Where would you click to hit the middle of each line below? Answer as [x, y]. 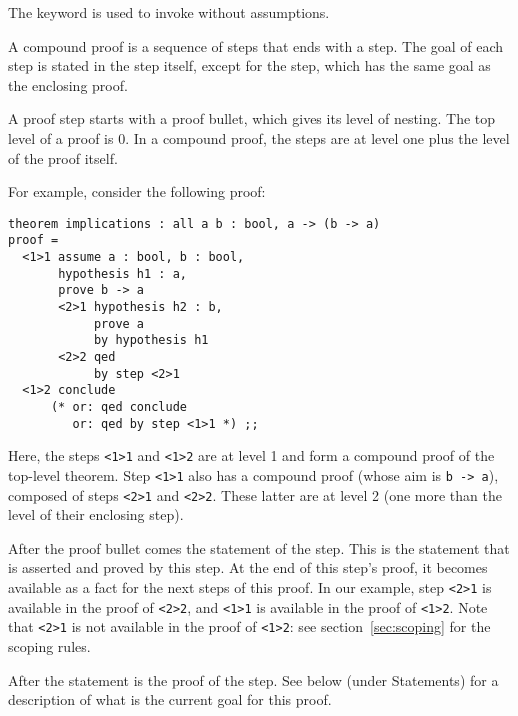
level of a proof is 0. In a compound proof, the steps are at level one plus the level [259, 137]
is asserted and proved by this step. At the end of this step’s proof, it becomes [248, 567]
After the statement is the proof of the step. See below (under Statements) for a [253, 679]
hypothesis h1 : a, [122, 273]
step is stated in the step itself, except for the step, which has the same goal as [249, 65]
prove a [119, 323]
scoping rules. [49, 646]
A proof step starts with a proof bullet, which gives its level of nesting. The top [252, 118]
